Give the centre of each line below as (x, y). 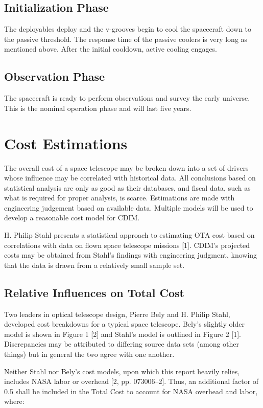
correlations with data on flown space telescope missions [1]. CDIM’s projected (127, 245)
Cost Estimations (66, 143)
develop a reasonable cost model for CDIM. (72, 218)
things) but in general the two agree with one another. (89, 354)
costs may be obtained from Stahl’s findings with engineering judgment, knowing (131, 255)
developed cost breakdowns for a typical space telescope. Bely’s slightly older (124, 324)
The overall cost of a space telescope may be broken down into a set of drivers (126, 167)
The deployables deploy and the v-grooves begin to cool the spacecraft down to (128, 29)
